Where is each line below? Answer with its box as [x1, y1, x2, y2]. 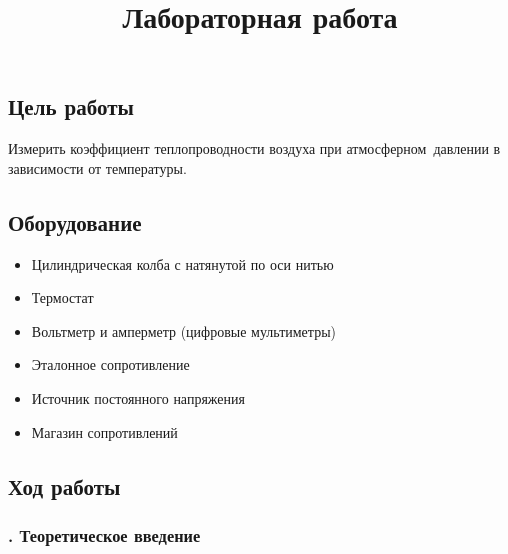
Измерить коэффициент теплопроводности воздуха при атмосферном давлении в [8, 138, 501, 159]
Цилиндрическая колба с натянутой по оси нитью [31, 253, 334, 274]
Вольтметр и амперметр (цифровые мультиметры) [31, 320, 336, 341]
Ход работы [8, 470, 121, 501]
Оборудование [8, 206, 142, 237]
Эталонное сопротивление [31, 354, 190, 375]
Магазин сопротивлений [31, 421, 178, 442]
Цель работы [8, 91, 134, 122]
